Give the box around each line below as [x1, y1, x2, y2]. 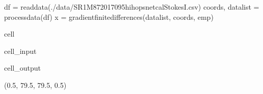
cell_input [4, 45, 37, 56]
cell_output [4, 62, 41, 73]
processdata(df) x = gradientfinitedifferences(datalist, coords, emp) [4, 11, 214, 22]
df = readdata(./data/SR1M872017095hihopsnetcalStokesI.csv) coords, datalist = [4, 2, 259, 12]
